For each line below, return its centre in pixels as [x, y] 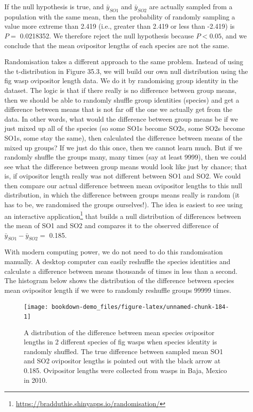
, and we [234, 35]
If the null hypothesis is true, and [54, 6]
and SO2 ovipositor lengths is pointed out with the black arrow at [122, 361]
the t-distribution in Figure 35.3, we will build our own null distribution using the [126, 71]
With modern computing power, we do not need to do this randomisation [114, 252]
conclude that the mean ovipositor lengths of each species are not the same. [117, 45]
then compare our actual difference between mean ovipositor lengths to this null [123, 185]
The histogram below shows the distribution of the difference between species [119, 280]
